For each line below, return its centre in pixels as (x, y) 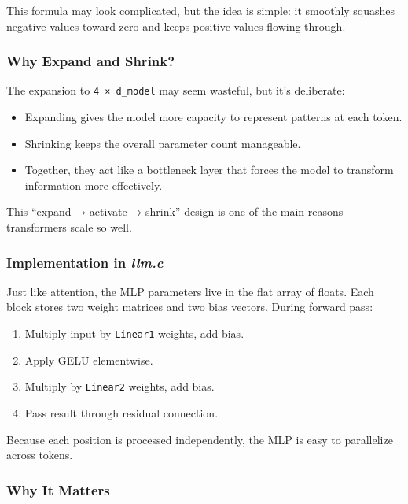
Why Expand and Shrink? (91, 61)
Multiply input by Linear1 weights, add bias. (134, 334)
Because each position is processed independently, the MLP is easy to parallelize (200, 439)
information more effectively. (94, 185)
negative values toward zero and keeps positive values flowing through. (176, 26)
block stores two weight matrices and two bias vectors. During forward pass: (190, 307)
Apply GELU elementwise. (89, 359)
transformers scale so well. (69, 227)
